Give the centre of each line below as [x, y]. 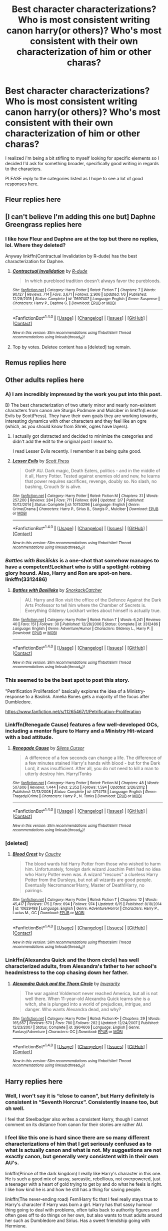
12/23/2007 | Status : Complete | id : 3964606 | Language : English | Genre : [76, 1027]
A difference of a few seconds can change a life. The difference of [93, 758]
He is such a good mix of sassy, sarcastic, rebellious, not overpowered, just [83, 1179]
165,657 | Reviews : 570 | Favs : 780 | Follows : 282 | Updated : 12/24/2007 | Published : [85, 1023]
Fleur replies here [33, 200]
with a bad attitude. [29, 737]
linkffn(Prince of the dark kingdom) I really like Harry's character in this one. [83, 1174]
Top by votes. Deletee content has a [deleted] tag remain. [72, 347]
